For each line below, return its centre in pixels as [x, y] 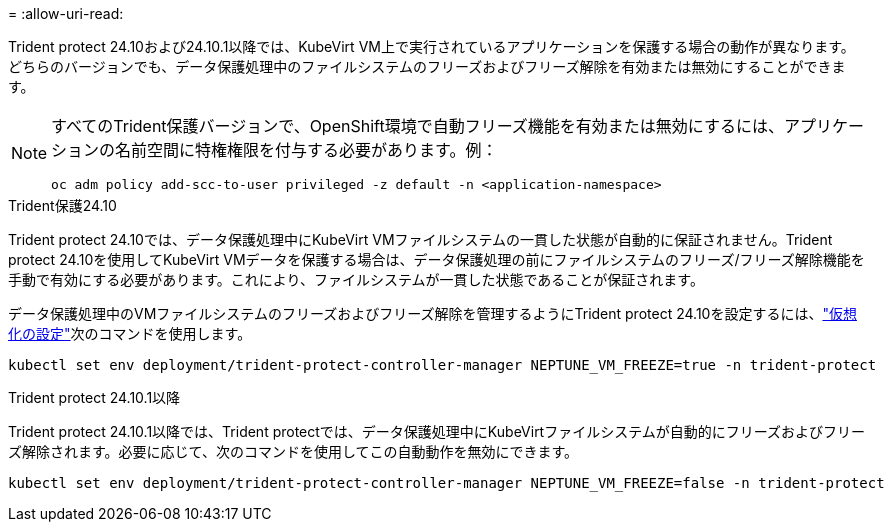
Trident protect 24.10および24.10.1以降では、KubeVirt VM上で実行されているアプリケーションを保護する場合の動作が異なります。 [431, 46]
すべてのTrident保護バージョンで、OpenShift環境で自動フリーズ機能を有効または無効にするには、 [418, 126]
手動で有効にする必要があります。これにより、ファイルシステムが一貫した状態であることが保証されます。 [356, 279]
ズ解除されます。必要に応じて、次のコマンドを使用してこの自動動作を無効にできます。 [293, 451]
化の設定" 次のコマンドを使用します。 [130, 333]
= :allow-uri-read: [66, 13]
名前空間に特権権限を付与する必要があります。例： [306, 150]
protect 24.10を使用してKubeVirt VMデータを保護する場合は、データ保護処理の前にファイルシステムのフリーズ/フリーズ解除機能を [436, 259]
